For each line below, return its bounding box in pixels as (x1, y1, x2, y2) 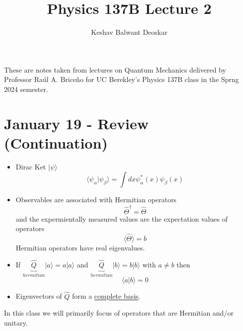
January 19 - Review (4, 113, 149, 133)
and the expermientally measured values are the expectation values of (15, 213, 228, 224)
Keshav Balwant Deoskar (91, 27, 167, 37)
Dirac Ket (15, 161, 46, 171)
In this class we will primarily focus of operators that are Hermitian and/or (4, 308, 234, 318)
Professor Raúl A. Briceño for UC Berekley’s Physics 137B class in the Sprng (4, 74, 239, 84)
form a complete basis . (72, 291, 141, 301)
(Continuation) (4, 132, 108, 153)
